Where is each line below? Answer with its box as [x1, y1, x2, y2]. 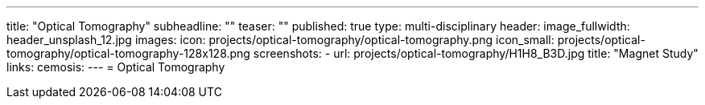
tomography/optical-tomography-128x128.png [6, 46, 250, 60]
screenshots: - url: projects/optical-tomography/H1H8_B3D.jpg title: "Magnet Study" [253, 46, 699, 60]
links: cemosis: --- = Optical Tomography [6, 60, 225, 74]
